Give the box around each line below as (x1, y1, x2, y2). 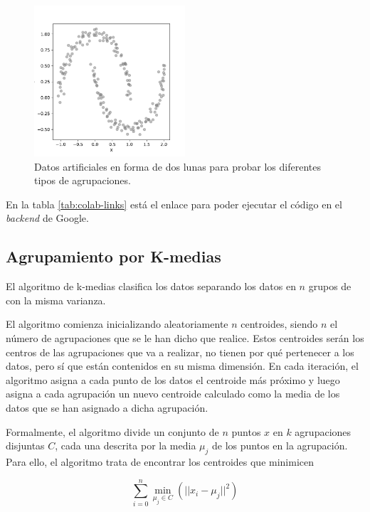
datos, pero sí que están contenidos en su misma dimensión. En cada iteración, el (6, 358, 359, 373)
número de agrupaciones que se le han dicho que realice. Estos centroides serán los (6, 330, 364, 345)
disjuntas (6, 438, 45, 453)
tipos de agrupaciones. (34, 173, 131, 188)
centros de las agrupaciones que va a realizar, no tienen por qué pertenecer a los (6, 344, 354, 359)
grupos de (308, 279, 351, 294)
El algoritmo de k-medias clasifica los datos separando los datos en (6, 279, 296, 294)
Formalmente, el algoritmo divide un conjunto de (6, 424, 219, 439)
